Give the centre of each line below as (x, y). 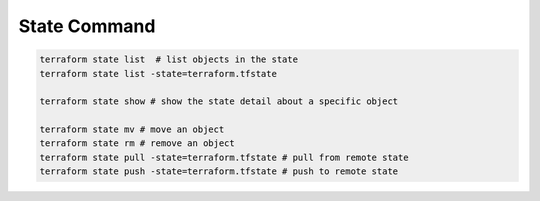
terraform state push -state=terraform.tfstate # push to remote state (219, 171)
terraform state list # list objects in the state (169, 59)
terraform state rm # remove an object (137, 143)
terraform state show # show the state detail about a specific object (219, 101)
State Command (87, 26)
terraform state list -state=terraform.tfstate (158, 73)
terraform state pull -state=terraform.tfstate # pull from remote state (224, 157)
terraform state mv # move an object (132, 129)
